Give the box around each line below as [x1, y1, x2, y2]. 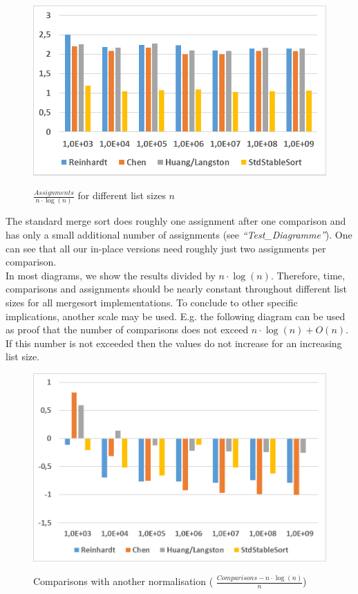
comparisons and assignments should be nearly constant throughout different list [6, 281, 347, 296]
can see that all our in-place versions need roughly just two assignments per [6, 241, 326, 255]
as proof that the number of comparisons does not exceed [6, 322, 249, 337]
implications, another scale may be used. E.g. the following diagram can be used [6, 308, 346, 323]
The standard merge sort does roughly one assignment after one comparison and [6, 214, 346, 228]
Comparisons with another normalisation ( [33, 574, 214, 588]
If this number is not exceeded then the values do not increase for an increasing [6, 335, 342, 350]
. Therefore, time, [270, 268, 345, 282]
